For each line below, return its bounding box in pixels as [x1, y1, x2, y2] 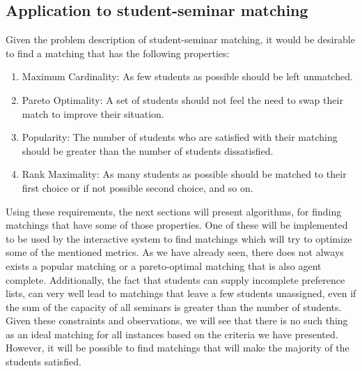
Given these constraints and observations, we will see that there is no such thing [6, 313, 348, 328]
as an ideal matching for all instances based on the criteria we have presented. [6, 326, 338, 341]
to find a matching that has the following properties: [6, 45, 230, 60]
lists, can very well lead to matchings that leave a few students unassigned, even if [6, 286, 356, 301]
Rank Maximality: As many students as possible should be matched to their [22, 167, 347, 181]
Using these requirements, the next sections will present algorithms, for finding [6, 204, 342, 218]
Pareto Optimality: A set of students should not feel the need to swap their [22, 92, 343, 107]
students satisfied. [6, 354, 81, 369]
